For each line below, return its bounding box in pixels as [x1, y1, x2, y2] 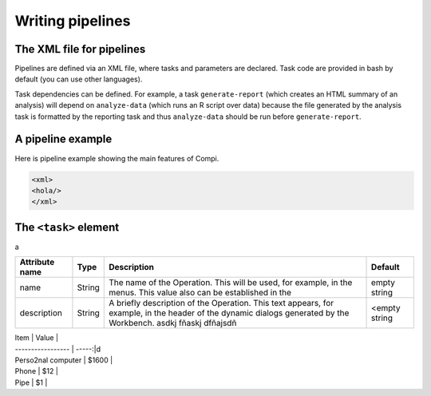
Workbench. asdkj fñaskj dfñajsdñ [109, 318, 237, 329]
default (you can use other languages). [14, 74, 143, 84]
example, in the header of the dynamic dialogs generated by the [109, 307, 350, 319]
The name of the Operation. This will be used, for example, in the [109, 277, 353, 288]
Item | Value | [14, 333, 59, 343]
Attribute [19, 256, 55, 267]
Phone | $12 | [14, 366, 59, 376]
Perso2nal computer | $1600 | [14, 355, 113, 365]
